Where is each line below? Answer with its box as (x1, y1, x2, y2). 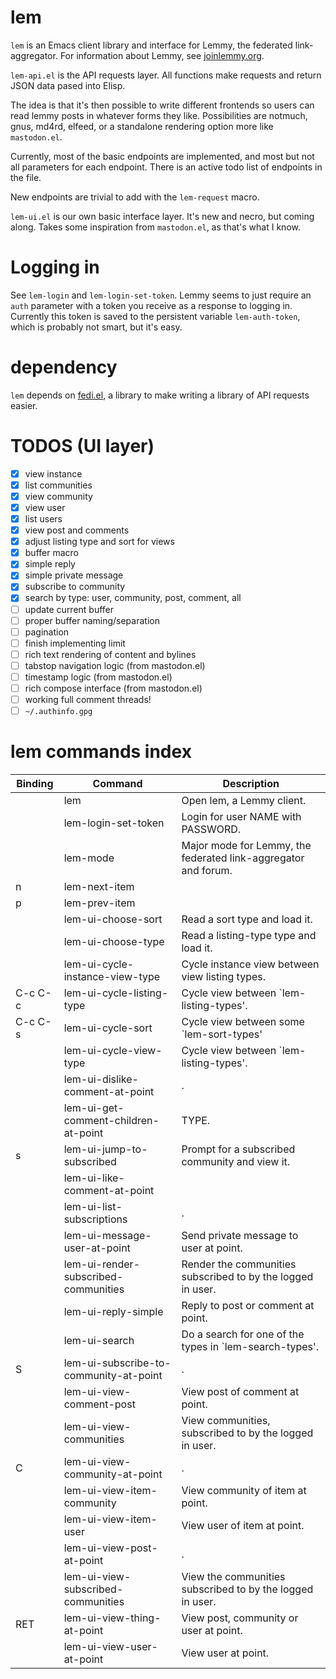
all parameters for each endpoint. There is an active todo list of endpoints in (10, 161, 323, 173)
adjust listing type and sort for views (24, 536, 175, 548)
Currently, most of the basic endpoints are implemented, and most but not (10, 150, 315, 162)
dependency (10, 356, 118, 379)
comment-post (63, 1397, 136, 1411)
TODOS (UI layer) (10, 435, 155, 457)
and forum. (181, 864, 233, 878)
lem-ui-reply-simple (63, 1305, 164, 1319)
